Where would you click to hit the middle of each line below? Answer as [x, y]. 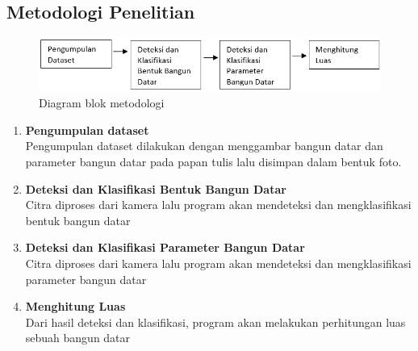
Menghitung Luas [75, 306]
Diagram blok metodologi [102, 103]
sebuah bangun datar [78, 338]
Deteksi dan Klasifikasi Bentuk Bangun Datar [156, 188]
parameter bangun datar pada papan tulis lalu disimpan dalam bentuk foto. [213, 162]
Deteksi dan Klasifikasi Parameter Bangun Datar [165, 247]
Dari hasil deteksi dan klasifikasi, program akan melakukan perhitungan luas [215, 322]
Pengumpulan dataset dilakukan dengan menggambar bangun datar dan [204, 146]
